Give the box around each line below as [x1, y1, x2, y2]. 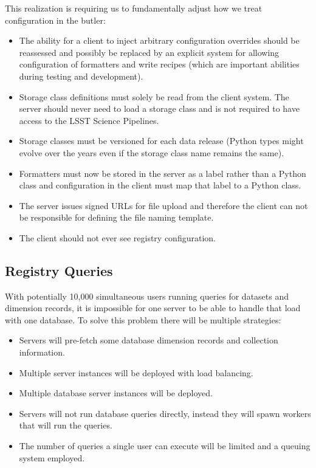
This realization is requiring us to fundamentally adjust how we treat [5, 2, 263, 14]
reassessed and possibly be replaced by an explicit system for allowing [19, 46, 280, 58]
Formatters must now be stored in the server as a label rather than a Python [19, 167, 306, 179]
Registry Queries [5, 261, 113, 280]
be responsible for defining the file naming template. [19, 211, 214, 224]
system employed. [19, 451, 85, 464]
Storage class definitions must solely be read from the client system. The [19, 90, 289, 103]
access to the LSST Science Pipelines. [19, 114, 159, 126]
